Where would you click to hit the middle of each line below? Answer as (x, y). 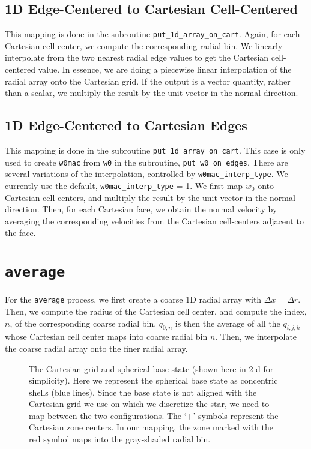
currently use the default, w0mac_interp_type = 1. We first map (124, 185)
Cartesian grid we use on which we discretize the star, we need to (149, 404)
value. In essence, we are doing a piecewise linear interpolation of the (165, 69)
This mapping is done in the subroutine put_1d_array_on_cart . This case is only (155, 150)
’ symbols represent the (236, 415)
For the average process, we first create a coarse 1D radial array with (133, 299)
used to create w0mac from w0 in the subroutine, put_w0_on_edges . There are (146, 162)
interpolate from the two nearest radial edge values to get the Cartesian (137, 57)
